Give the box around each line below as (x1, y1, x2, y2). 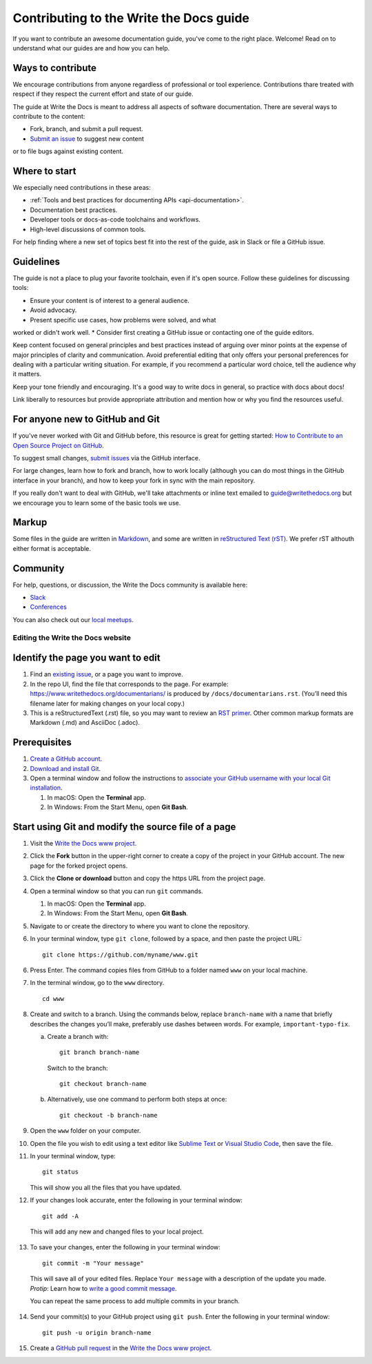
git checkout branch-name (59, 1080, 147, 1088)
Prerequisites (12, 737, 72, 748)
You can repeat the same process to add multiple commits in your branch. (30, 1296, 240, 1305)
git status (42, 1168, 79, 1176)
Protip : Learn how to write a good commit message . (30, 1284, 177, 1292)
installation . (30, 783, 63, 792)
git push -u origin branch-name (42, 1329, 152, 1336)
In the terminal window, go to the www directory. (30, 979, 165, 987)
